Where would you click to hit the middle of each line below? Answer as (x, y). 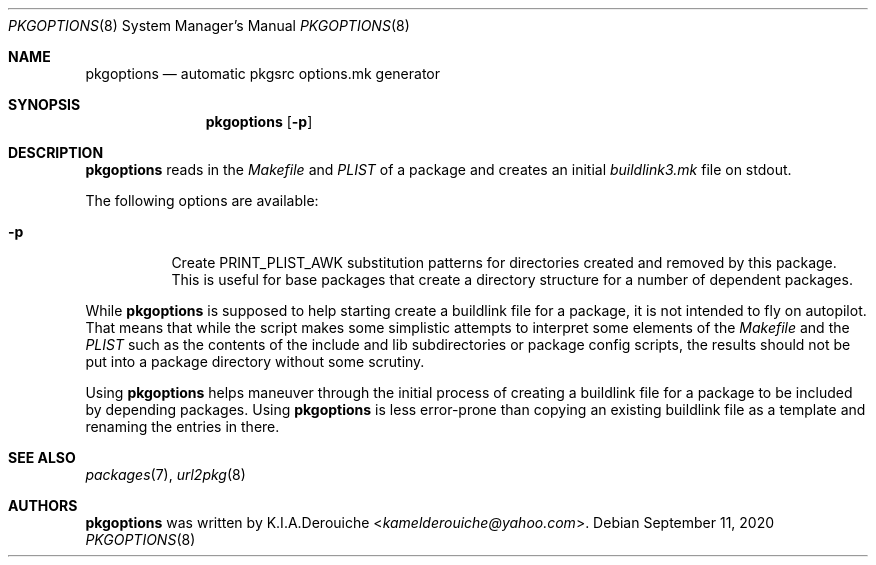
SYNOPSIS (44, 104)
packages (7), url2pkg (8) (165, 474)
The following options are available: (202, 200)
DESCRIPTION (56, 152)
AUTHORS (43, 505)
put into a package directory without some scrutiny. (255, 361)
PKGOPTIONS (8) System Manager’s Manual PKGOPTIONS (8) (209, 25)
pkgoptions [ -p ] (259, 121)
